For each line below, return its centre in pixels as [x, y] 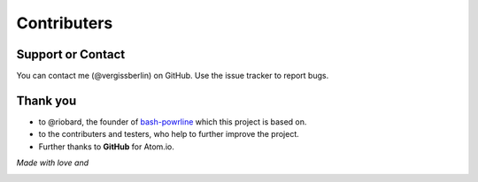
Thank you [46, 100]
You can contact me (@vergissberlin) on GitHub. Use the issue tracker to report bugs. [173, 76]
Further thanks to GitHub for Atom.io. [106, 147]
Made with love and [53, 163]
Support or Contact [71, 54]
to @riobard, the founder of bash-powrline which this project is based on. [173, 121]
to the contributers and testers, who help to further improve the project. [169, 134]
